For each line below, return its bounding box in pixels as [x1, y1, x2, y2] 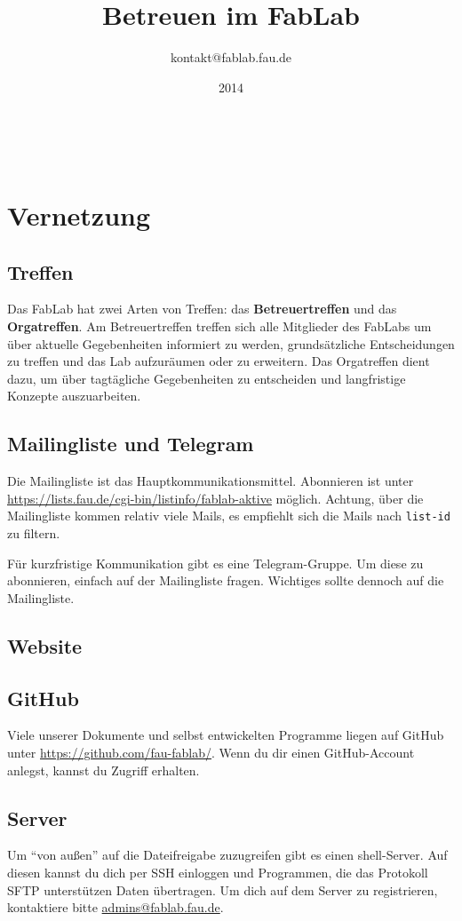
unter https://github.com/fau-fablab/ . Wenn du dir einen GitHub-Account [7, 743, 415, 762]
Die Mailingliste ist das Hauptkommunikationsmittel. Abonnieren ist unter [7, 472, 414, 490]
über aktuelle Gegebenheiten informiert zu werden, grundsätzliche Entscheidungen [7, 334, 455, 353]
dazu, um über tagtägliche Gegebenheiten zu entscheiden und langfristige [7, 369, 406, 387]
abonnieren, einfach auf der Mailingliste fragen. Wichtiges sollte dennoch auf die [7, 571, 444, 590]
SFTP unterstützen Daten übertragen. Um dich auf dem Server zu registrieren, [7, 880, 438, 899]
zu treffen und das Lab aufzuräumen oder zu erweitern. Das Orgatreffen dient [7, 352, 430, 370]
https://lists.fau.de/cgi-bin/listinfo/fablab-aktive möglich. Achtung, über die [7, 488, 424, 507]
